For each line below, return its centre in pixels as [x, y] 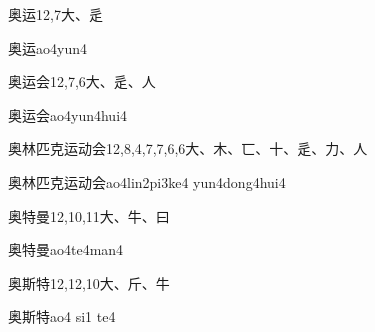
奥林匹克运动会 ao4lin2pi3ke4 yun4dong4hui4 [147, 181]
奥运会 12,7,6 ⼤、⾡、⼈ [82, 81]
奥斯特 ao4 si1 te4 [62, 316]
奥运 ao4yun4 [47, 47]
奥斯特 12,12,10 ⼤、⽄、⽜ [89, 282]
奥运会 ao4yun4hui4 [68, 114]
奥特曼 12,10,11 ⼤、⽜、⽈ [89, 215]
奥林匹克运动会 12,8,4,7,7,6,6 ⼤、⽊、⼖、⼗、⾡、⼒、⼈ [188, 148]
